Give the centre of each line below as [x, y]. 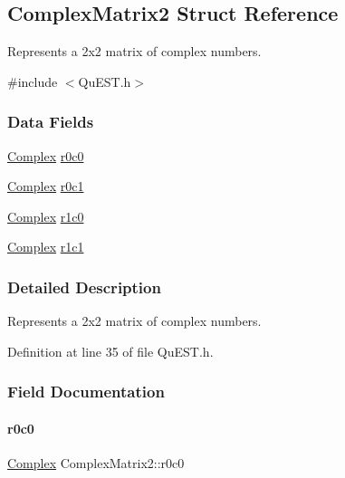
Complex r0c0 [46, 155]
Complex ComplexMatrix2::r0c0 [96, 463]
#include [33, 81]
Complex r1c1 [46, 247]
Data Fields [51, 122]
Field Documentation [86, 392]
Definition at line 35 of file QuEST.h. [110, 351]
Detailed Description [84, 287]
